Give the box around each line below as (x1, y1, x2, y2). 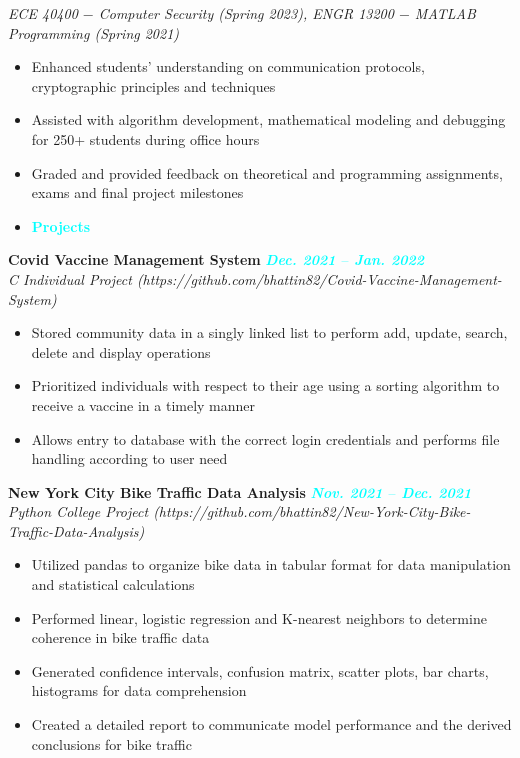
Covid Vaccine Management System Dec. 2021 (8, 249, 336, 270)
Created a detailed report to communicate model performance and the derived (31, 714, 512, 735)
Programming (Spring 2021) (8, 22, 180, 43)
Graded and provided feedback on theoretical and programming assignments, (31, 162, 503, 183)
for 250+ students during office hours (31, 128, 260, 149)
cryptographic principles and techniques (31, 75, 276, 96)
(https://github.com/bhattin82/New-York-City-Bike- (153, 501, 471, 522)
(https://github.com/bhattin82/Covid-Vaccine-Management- (136, 268, 502, 289)
